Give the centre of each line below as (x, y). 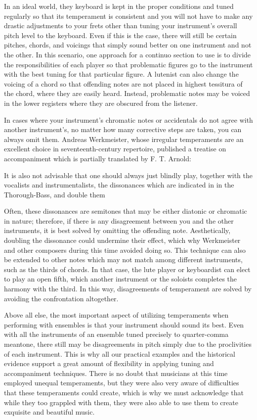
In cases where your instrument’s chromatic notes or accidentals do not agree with (128, 119)
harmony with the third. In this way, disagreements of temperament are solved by (128, 289)
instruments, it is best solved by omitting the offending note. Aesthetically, (117, 230)
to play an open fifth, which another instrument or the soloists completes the (121, 279)
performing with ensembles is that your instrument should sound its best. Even (124, 324)
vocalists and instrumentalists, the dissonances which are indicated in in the (119, 185)
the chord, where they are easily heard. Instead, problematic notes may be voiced (127, 93)
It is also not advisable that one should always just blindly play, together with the (128, 175)
